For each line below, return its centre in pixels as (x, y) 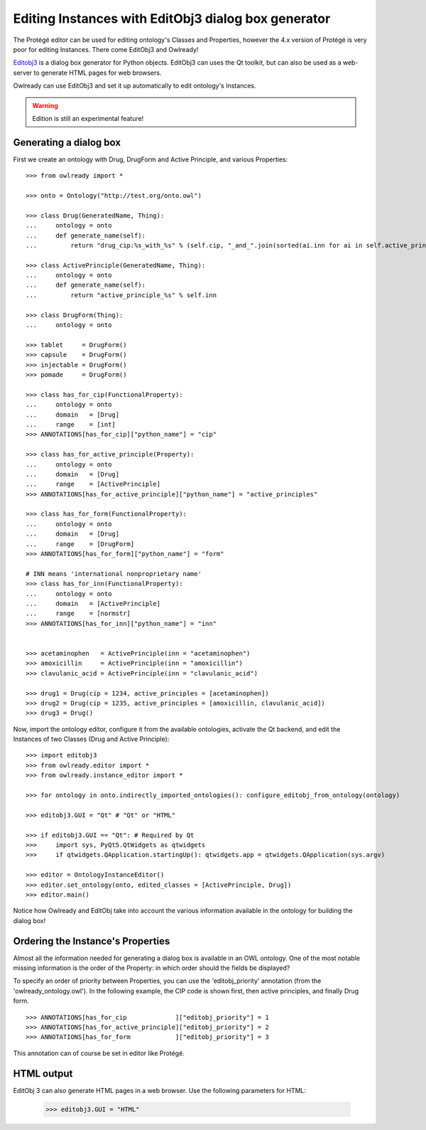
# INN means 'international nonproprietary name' (114, 574)
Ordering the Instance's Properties (92, 941)
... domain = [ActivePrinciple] (93, 603)
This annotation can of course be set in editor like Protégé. (99, 1053)
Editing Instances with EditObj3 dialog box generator (172, 18)
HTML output (43, 1073)
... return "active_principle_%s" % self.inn (121, 295)
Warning (45, 105)
